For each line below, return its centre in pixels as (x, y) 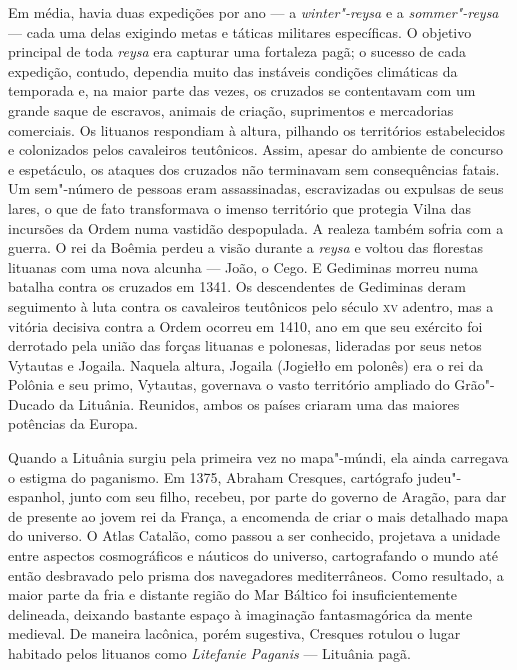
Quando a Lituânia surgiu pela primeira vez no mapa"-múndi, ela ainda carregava (258, 457)
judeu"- (439, 476)
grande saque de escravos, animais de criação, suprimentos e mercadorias (231, 109)
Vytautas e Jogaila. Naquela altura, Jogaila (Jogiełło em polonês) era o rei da (246, 364)
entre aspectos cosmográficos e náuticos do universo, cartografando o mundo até (253, 555)
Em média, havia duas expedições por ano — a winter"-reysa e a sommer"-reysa (253, 12)
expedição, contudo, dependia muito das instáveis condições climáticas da (233, 70)
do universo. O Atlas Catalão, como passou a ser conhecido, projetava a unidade (254, 535)
